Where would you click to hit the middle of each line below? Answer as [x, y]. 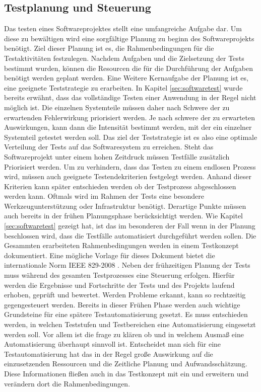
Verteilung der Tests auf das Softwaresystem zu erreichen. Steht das [109, 147]
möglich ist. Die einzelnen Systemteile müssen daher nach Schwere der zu [117, 107]
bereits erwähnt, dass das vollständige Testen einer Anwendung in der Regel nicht [130, 97]
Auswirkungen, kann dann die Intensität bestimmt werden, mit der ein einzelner [128, 127]
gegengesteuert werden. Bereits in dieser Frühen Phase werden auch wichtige [122, 304]
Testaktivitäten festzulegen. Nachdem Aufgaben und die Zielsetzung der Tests [124, 58]
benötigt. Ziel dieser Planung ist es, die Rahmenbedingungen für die [109, 48]
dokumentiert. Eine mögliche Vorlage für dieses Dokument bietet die [110, 255]
